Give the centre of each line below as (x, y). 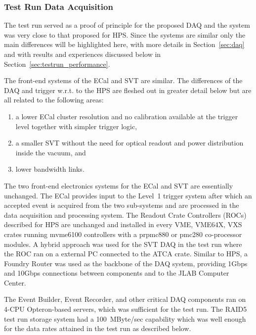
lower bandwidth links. (50, 169)
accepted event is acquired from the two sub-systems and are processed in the (122, 205)
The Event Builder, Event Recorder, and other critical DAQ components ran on (125, 299)
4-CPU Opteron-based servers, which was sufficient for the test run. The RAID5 (126, 309)
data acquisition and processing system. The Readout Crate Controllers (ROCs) (125, 215)
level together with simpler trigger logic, (76, 126)
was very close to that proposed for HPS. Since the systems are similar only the (125, 34)
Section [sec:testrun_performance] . (57, 64)
